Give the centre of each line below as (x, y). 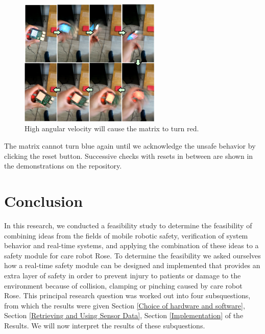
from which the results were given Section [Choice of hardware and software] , (125, 305)
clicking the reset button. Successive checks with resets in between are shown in (129, 156)
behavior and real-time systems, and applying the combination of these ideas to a (131, 245)
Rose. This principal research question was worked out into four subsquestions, (127, 295)
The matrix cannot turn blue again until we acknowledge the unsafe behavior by (130, 146)
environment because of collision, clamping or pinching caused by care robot (123, 285)
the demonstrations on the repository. (63, 166)
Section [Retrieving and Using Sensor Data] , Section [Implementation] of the (124, 315)
